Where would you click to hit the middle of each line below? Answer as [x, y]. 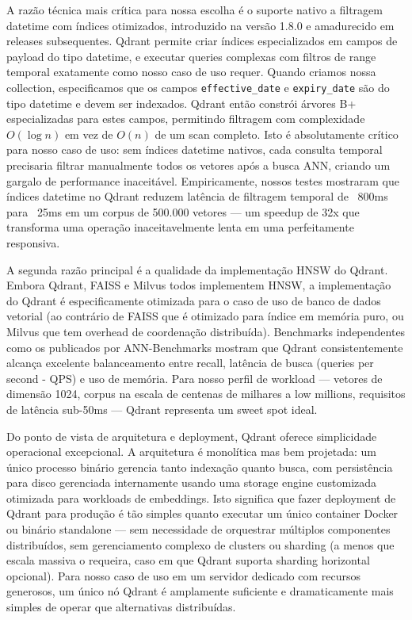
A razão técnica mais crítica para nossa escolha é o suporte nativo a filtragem [195, 10]
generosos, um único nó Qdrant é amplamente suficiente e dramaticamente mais [200, 591]
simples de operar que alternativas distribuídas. [121, 607]
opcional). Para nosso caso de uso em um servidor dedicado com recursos [183, 575]
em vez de [89, 134]
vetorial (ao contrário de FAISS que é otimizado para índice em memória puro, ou [205, 316]
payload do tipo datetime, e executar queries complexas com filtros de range [191, 56]
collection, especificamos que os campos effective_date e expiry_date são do [198, 87]
